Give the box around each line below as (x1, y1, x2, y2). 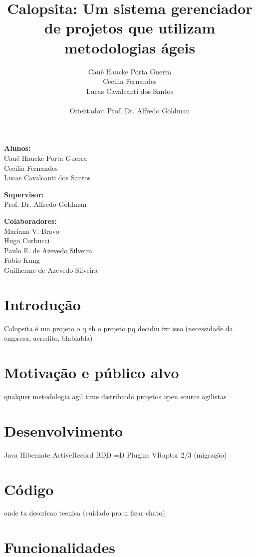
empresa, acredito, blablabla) (4, 333, 93, 343)
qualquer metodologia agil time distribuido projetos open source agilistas (4, 391, 227, 402)
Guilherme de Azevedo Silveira (4, 265, 98, 275)
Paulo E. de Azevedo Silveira (4, 245, 92, 255)
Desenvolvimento (4, 420, 123, 441)
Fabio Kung (4, 255, 40, 265)
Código (4, 479, 54, 499)
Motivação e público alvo (4, 362, 179, 383)
